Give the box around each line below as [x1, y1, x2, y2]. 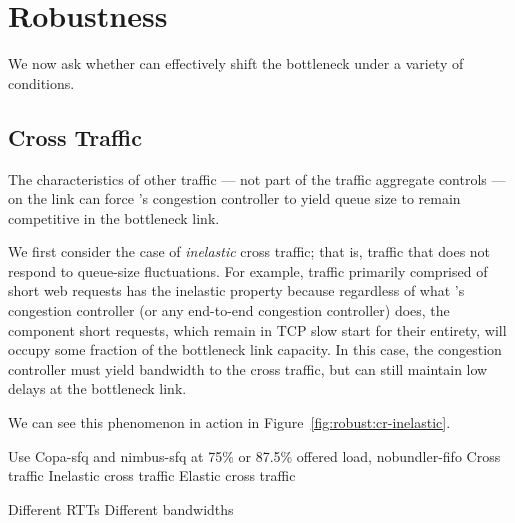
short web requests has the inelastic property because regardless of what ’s [8, 280, 465, 301]
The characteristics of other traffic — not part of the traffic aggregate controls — [8, 168, 506, 189]
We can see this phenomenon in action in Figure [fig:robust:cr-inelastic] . [8, 412, 451, 433]
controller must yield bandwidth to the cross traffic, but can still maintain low [8, 358, 488, 379]
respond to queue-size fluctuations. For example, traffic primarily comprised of [8, 260, 488, 281]
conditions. [8, 72, 75, 93]
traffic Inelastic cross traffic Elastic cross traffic [8, 465, 296, 486]
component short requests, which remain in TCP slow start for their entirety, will [8, 319, 507, 340]
